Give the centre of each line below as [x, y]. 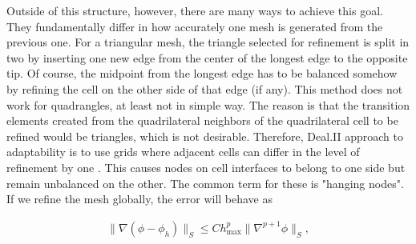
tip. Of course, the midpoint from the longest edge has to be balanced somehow [202, 73]
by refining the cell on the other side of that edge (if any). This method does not [205, 88]
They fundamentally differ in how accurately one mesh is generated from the [195, 26]
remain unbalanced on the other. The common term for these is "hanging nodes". [205, 183]
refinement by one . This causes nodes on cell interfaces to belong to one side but [206, 167]
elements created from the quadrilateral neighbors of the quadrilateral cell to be [202, 120]
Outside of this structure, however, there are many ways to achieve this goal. [195, 10]
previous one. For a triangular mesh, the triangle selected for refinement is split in [208, 42]
